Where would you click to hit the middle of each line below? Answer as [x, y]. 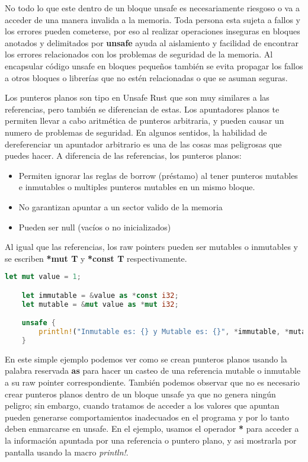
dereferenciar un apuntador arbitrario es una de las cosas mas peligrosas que [143, 144]
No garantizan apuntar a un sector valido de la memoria [121, 206]
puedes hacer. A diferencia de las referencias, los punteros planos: [123, 155]
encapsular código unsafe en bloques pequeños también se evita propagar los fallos [154, 65]
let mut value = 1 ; [43, 277]
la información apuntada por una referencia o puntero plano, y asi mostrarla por [151, 440]
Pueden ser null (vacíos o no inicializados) [95, 227]
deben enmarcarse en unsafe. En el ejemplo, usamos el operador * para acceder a [152, 429]
